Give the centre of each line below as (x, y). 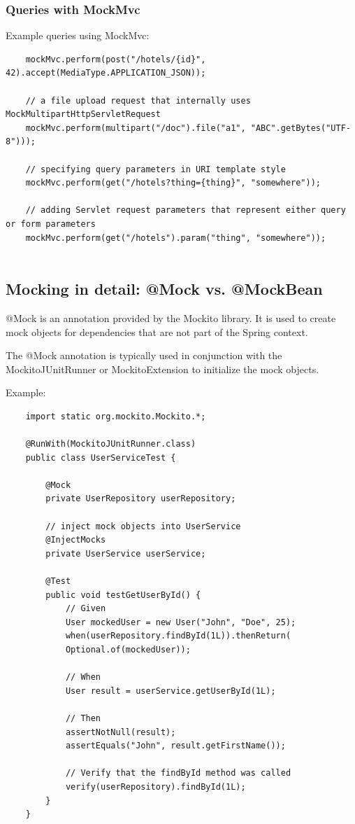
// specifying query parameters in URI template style (155, 169)
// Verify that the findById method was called (178, 773)
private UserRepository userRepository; (141, 499)
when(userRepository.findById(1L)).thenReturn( (178, 636)
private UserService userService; (126, 553)
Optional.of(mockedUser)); (128, 649)
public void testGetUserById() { (123, 595)
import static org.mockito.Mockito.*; (116, 416)
